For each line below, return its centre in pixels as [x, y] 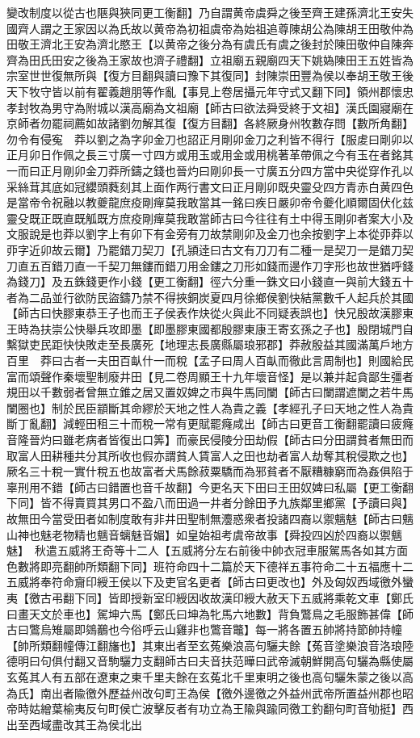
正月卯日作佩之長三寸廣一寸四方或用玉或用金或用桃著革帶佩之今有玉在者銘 [204, 155]
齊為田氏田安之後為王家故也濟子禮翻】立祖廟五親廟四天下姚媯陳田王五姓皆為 [210, 59]
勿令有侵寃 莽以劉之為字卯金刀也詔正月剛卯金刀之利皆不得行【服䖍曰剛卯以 [210, 138]
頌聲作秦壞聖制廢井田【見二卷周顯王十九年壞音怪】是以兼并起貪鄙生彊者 [221, 376]
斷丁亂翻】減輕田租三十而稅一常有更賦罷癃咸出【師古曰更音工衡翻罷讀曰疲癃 [210, 424]
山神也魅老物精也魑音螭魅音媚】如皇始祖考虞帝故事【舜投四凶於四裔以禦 [199, 534]
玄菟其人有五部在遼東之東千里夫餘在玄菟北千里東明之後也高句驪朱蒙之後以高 [210, 676]
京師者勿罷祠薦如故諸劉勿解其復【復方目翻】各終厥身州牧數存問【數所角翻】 [210, 123]
